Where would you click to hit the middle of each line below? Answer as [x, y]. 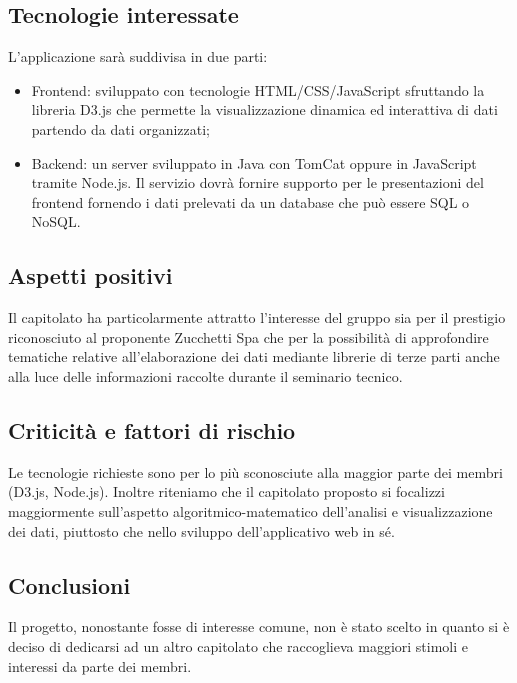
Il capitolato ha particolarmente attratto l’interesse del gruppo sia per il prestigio [257, 317]
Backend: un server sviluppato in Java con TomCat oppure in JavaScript [254, 162]
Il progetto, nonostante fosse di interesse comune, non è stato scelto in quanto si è [259, 626]
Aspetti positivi [90, 275]
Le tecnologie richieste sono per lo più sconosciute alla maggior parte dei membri [255, 471]
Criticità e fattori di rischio [152, 429]
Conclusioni [69, 584]
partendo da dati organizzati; [121, 128]
